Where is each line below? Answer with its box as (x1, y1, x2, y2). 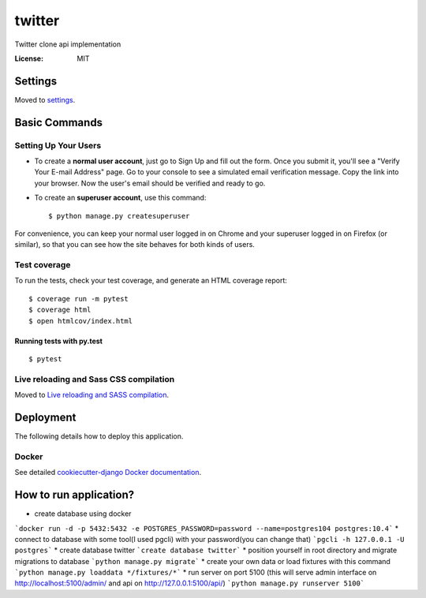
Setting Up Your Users (14, 140, 102, 151)
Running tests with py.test (14, 336, 103, 346)
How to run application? (14, 488, 135, 502)
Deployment (14, 411, 77, 424)
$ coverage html (28, 305, 92, 315)
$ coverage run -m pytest (28, 294, 129, 303)
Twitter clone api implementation (14, 39, 121, 49)
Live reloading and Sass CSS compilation (14, 373, 175, 384)
